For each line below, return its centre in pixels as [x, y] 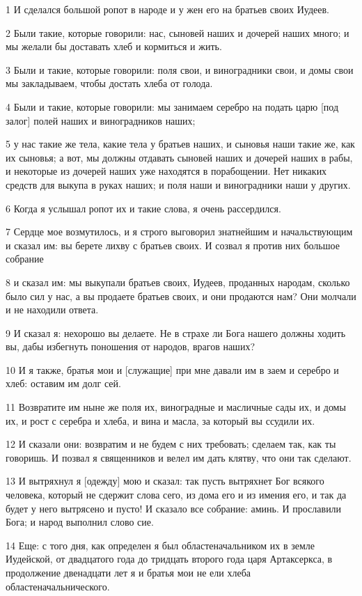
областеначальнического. [58, 586]
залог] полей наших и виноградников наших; [101, 120]
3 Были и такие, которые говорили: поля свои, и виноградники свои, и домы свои [180, 69]
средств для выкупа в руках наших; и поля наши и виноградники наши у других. [178, 184]
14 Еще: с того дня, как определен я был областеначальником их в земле [160, 545]
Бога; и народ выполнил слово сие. [80, 522]
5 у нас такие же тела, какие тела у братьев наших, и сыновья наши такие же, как [180, 144]
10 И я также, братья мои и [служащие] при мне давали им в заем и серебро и [172, 369]
